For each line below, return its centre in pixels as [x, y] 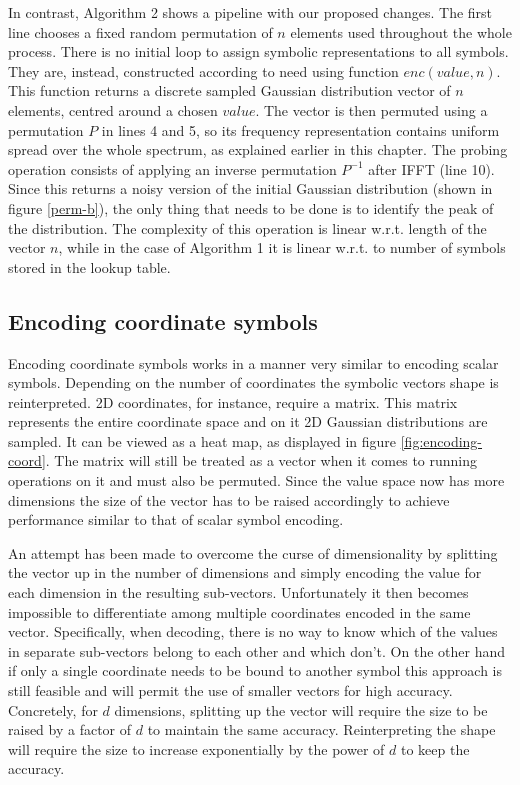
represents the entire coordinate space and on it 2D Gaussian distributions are [248, 421]
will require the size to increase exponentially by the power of [196, 748]
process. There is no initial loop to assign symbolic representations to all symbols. [258, 51]
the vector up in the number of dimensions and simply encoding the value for [245, 572]
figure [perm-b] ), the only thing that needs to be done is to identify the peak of [251, 207]
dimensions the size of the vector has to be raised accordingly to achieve [229, 499]
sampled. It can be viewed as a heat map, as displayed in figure [202, 440]
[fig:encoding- [441, 440]
